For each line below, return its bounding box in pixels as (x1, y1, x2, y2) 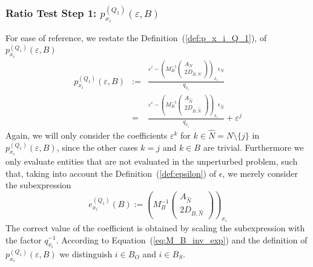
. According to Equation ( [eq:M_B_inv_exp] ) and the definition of (56, 233, 308, 246)
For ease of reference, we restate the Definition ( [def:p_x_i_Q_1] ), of (5, 31, 267, 44)
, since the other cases (56, 140, 138, 153)
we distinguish (59, 248, 113, 260)
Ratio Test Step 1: (5, 5, 97, 20)
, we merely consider (222, 166, 298, 179)
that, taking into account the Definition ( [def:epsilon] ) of (5, 166, 217, 179)
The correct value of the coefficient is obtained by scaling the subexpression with (5, 221, 305, 234)
